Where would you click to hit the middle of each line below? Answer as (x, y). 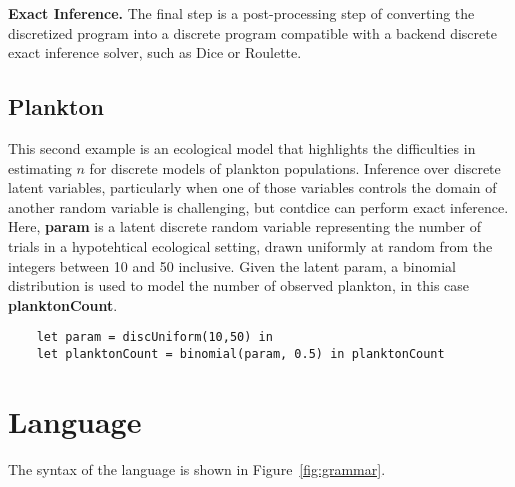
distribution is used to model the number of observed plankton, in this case (239, 285)
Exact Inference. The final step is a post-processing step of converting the (241, 13)
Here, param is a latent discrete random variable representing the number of (244, 226)
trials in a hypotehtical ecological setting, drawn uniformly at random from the (250, 245)
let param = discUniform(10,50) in (154, 337)
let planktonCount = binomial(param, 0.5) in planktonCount (240, 353)
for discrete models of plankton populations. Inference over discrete (295, 167)
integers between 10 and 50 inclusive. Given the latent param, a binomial (232, 265)
